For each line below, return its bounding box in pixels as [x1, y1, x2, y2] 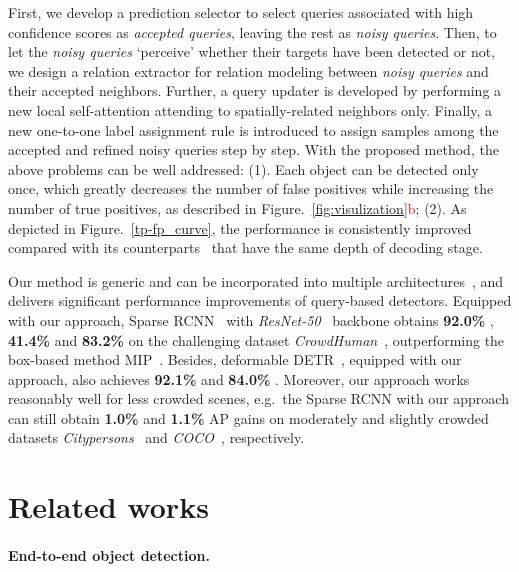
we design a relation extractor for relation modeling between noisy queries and [8, 60, 489, 81]
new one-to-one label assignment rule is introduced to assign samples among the [8, 119, 499, 140]
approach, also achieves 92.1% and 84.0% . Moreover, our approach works [8, 368, 470, 389]
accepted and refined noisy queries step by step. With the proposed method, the [8, 139, 499, 160]
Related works [8, 486, 209, 527]
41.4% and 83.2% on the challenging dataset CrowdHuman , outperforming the [8, 329, 505, 350]
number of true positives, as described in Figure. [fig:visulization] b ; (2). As [8, 197, 467, 218]
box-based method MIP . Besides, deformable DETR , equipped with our [8, 349, 462, 370]
